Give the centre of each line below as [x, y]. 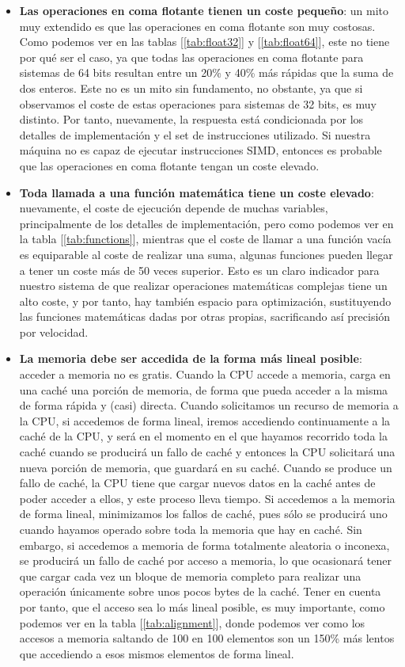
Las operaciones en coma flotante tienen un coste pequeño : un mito [204, 10]
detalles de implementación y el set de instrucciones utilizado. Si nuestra [195, 134]
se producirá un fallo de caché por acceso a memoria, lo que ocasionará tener [205, 560]
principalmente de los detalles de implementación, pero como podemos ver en [206, 223]
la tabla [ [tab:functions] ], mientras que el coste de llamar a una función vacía [205, 239]
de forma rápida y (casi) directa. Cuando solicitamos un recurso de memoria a [209, 405]
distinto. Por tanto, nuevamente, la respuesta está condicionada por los [191, 119]
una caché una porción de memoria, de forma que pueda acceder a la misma [204, 389]
